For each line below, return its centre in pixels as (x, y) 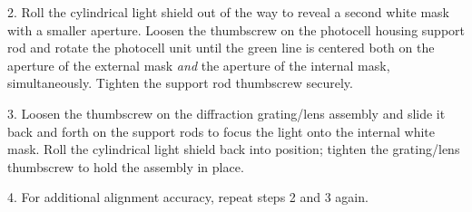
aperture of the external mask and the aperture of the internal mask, (199, 65)
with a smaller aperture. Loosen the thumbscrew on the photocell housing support (236, 29)
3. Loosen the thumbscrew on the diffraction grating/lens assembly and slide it (226, 113)
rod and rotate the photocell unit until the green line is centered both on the (221, 48)
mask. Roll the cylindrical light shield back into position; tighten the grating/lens (234, 149)
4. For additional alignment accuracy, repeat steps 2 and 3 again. (188, 197)
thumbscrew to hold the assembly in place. (126, 166)
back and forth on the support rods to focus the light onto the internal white (221, 131)
